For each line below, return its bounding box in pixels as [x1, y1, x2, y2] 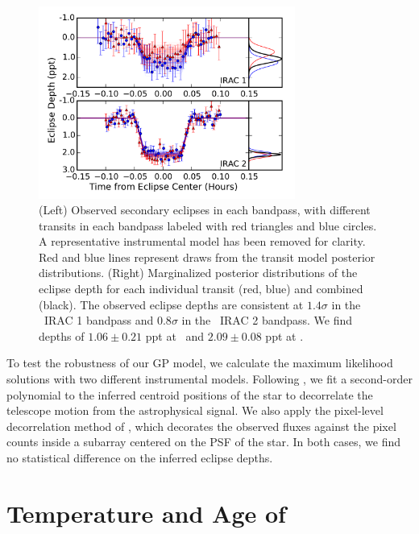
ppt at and [145, 327, 205, 344]
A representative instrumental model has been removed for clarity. [39, 233, 366, 250]
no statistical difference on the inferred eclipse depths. [6, 449, 273, 466]
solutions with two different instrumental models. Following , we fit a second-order [6, 370, 413, 387]
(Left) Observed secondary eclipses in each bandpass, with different [39, 201, 371, 218]
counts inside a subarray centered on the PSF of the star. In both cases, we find [6, 433, 401, 450]
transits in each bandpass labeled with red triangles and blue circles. [39, 217, 377, 234]
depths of [39, 327, 85, 344]
